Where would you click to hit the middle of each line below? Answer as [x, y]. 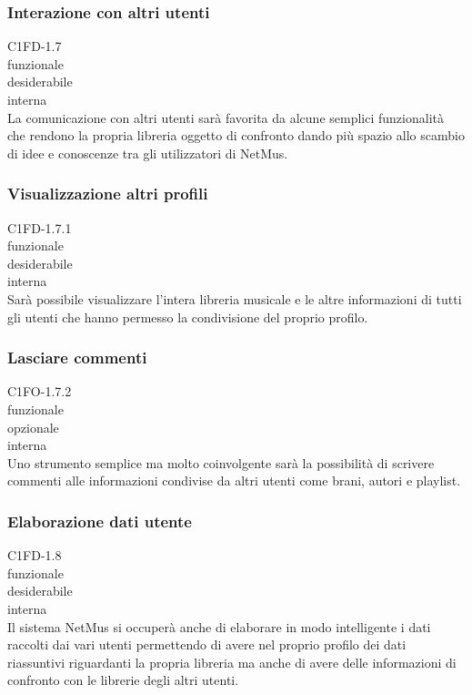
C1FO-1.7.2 [40, 391]
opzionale [33, 427]
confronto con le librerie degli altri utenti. [123, 680]
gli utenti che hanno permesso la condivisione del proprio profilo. [188, 317]
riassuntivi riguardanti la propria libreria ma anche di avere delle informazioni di [232, 662]
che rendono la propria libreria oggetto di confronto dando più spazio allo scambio [236, 135]
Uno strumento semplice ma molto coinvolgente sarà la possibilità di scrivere [221, 462]
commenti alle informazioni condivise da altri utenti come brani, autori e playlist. [234, 480]
